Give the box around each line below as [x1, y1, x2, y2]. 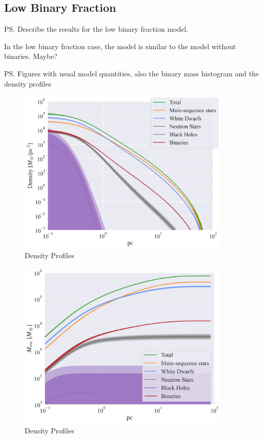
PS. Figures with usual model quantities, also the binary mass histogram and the [4, 68, 259, 78]
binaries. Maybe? [4, 51, 57, 61]
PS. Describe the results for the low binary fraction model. [4, 24, 189, 34]
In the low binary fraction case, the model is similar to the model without [4, 40, 236, 51]
